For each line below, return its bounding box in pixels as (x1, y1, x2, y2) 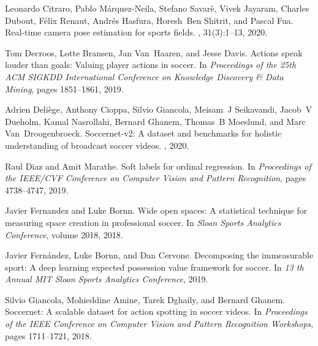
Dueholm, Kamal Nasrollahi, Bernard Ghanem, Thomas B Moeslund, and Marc (5, 115, 306, 127)
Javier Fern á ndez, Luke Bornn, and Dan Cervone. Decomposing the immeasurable (5, 249, 314, 261)
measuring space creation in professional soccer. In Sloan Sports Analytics (5, 216, 281, 228)
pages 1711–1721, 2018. (5, 329, 92, 342)
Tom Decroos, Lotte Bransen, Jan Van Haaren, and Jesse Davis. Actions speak (5, 46, 303, 59)
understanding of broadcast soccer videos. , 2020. (5, 138, 189, 151)
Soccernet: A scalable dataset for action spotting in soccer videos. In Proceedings (5, 305, 308, 318)
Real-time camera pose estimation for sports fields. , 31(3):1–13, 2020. (5, 26, 268, 39)
